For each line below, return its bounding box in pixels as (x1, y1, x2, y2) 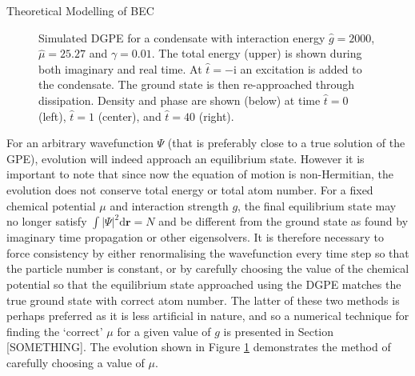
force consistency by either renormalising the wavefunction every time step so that (6, 244, 409, 261)
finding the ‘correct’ (6, 322, 103, 339)
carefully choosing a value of (6, 354, 145, 370)
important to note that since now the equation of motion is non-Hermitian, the (6, 166, 394, 182)
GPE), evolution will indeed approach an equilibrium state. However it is (6, 150, 365, 166)
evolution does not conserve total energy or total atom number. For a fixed (6, 181, 373, 198)
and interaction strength (110, 197, 229, 214)
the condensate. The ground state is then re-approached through (38, 76, 355, 93)
